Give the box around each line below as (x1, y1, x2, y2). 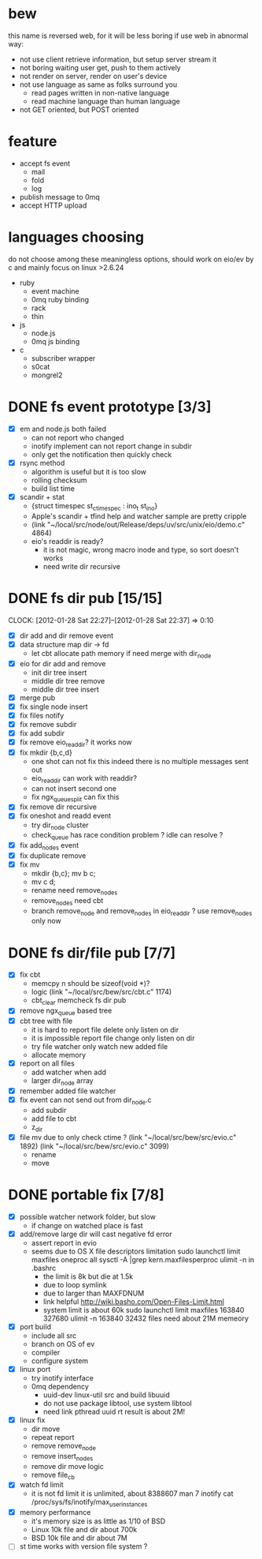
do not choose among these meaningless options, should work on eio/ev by (8, 254, 254, 264)
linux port (19, 1364, 51, 1373)
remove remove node (31, 1441, 97, 1452)
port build (19, 1321, 51, 1331)
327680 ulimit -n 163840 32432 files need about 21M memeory (42, 1314, 249, 1323)
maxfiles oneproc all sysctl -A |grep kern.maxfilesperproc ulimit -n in (31, 1254, 255, 1264)
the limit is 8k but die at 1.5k (42, 1272, 134, 1281)
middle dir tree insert (31, 684, 100, 694)
